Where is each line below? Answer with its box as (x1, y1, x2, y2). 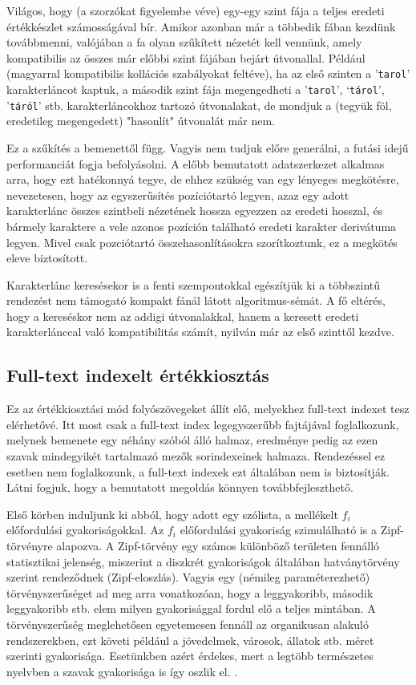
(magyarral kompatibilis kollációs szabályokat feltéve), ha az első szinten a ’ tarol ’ (6, 65, 410, 82)
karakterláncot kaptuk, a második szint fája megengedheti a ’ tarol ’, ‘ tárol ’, (6, 81, 385, 98)
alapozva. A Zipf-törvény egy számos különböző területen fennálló (56, 537, 380, 554)
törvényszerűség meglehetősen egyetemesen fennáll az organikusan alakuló (6, 615, 369, 632)
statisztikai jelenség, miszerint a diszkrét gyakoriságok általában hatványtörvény (6, 553, 400, 569)
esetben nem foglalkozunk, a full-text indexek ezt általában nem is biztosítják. (6, 463, 390, 480)
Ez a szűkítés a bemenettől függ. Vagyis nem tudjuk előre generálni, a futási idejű (6, 139, 409, 156)
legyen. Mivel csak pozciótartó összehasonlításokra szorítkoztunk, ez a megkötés (6, 233, 398, 250)
